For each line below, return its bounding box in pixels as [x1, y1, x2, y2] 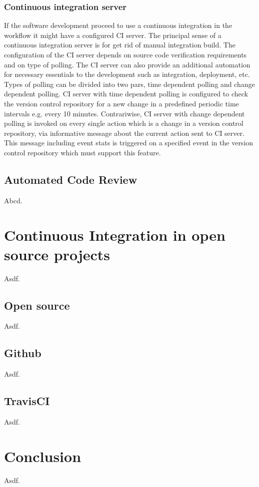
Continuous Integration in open [4, 224, 225, 245]
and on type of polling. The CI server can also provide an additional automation [4, 59, 250, 69]
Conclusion [4, 446, 81, 466]
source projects [4, 244, 110, 264]
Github [4, 345, 41, 361]
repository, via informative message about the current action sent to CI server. [4, 127, 244, 138]
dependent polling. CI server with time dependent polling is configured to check [4, 88, 248, 99]
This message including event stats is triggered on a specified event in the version [4, 137, 253, 148]
